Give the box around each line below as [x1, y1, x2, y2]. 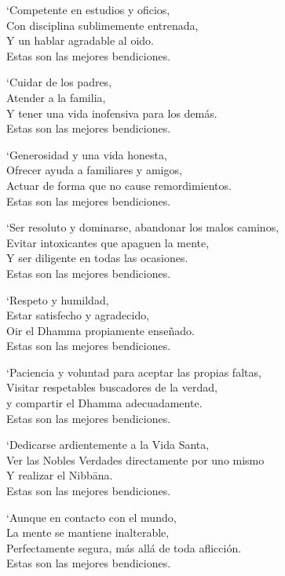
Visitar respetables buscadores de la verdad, [6, 379, 217, 396]
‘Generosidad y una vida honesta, [6, 146, 167, 162]
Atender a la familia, [6, 89, 106, 105]
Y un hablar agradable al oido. [6, 32, 154, 49]
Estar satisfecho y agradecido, [6, 307, 150, 323]
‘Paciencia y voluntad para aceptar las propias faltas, [6, 363, 261, 380]
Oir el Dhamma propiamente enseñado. [6, 322, 195, 338]
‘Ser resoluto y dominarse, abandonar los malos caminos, [6, 219, 280, 235]
